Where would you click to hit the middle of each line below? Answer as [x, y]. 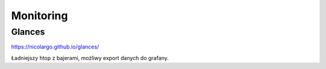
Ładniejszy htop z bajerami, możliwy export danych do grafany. [90, 58]
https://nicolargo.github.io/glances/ [55, 47]
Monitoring [40, 16]
